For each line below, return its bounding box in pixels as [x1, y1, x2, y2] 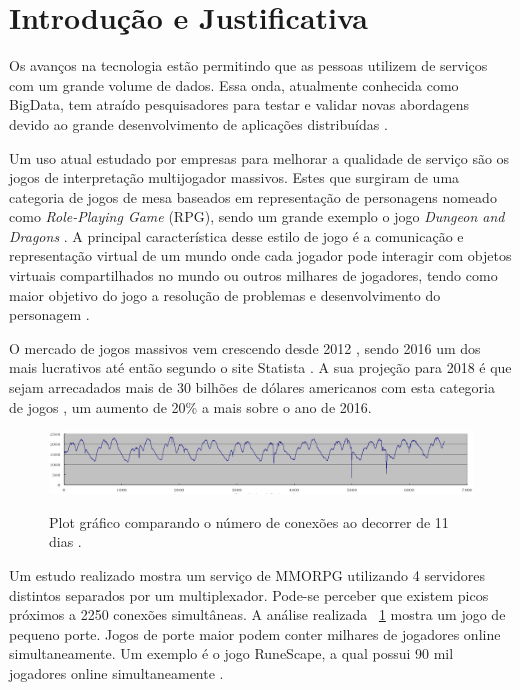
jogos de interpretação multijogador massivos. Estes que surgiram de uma [9, 167, 460, 188]
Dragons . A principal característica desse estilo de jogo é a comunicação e [9, 225, 464, 246]
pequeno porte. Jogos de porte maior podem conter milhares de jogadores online [9, 623, 501, 644]
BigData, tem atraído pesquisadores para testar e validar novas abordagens [9, 94, 469, 115]
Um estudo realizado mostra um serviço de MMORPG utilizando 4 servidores [9, 564, 485, 585]
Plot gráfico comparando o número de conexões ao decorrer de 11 [49, 511, 449, 532]
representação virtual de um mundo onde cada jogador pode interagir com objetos [9, 245, 512, 266]
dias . [49, 531, 82, 552]
